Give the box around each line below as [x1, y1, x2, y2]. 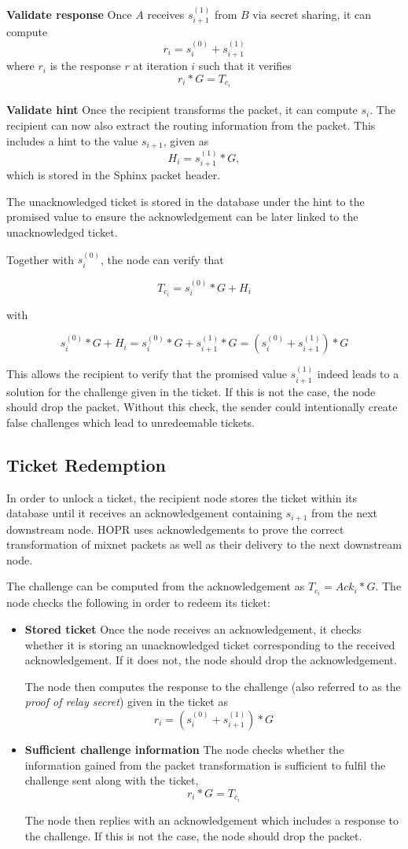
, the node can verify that [101, 251, 224, 267]
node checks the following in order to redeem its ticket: [6, 594, 270, 611]
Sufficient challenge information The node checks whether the [24, 741, 344, 758]
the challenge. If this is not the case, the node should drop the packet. [24, 827, 362, 843]
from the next [311, 505, 378, 521]
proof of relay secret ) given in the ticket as [24, 693, 228, 710]
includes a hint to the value [6, 132, 138, 149]
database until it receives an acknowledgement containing [6, 505, 282, 521]
